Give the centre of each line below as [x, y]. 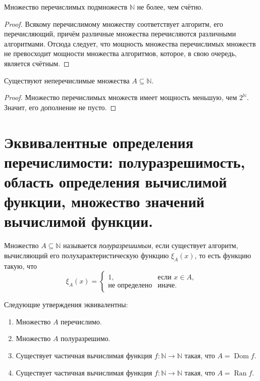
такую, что [21, 266]
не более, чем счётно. [170, 7]
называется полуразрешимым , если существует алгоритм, [151, 245]
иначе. [167, 286]
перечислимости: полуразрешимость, [125, 161]
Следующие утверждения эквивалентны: [66, 304]
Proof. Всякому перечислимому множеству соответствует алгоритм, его [114, 23]
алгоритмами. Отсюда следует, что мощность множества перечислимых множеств [130, 43]
